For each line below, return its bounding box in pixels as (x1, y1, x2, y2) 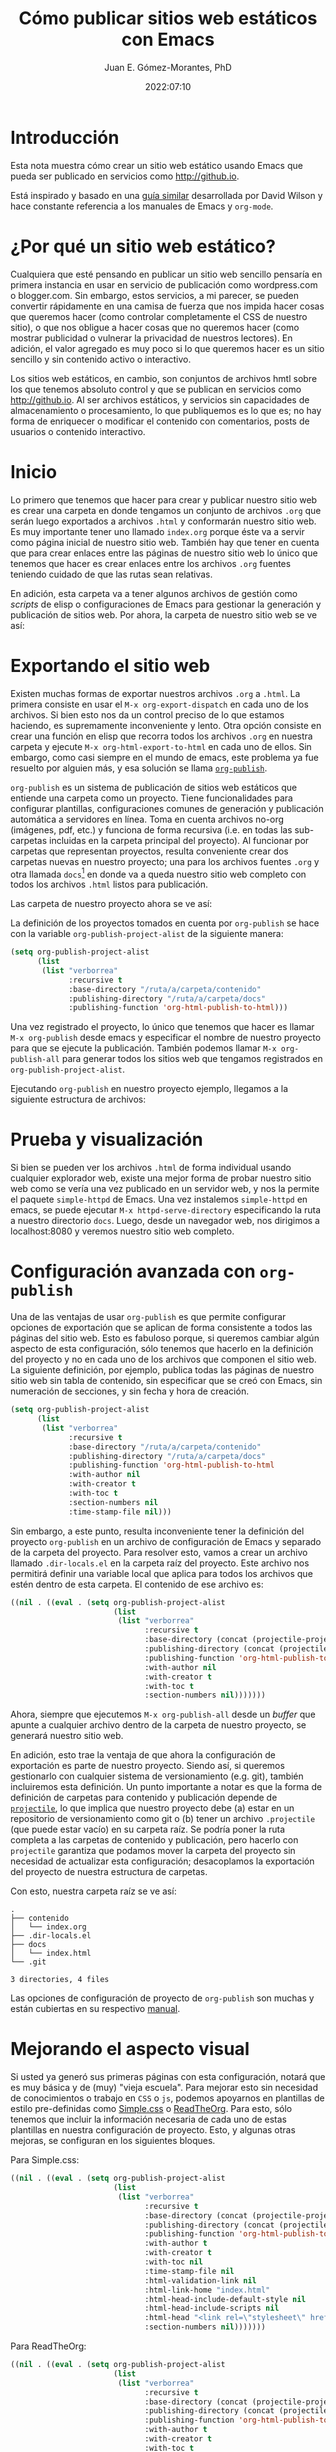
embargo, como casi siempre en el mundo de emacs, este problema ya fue (10, 751, 320, 763)
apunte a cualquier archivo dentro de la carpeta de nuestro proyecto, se (10, 1719, 307, 1731)
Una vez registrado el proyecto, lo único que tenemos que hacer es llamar (10, 1021, 315, 1033)
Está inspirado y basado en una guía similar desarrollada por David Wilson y (10, 189, 323, 201)
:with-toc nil (144, 2257, 203, 2267)
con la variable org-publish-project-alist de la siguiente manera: (10, 928, 284, 940)
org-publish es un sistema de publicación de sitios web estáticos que (10, 781, 298, 793)
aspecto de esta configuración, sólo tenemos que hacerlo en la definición (10, 1343, 314, 1355)
